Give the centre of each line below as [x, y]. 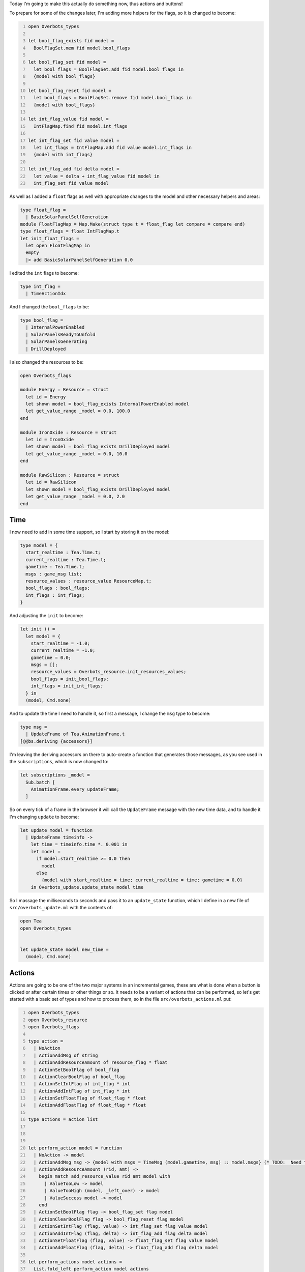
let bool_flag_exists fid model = [71, 41]
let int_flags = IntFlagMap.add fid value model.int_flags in [113, 148]
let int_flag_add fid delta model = [74, 169]
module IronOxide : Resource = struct [68, 432]
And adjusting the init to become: [46, 616]
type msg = [34, 727]
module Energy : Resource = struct [64, 390]
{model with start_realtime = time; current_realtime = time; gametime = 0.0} [142, 880]
